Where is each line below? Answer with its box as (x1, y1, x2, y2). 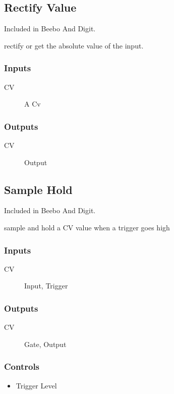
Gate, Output (24, 338, 67, 349)
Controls (4, 360, 40, 373)
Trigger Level (16, 380, 57, 390)
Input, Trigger (24, 280, 68, 291)
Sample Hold (4, 181, 73, 197)
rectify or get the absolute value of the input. (4, 40, 144, 51)
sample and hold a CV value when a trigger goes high (4, 222, 170, 232)
